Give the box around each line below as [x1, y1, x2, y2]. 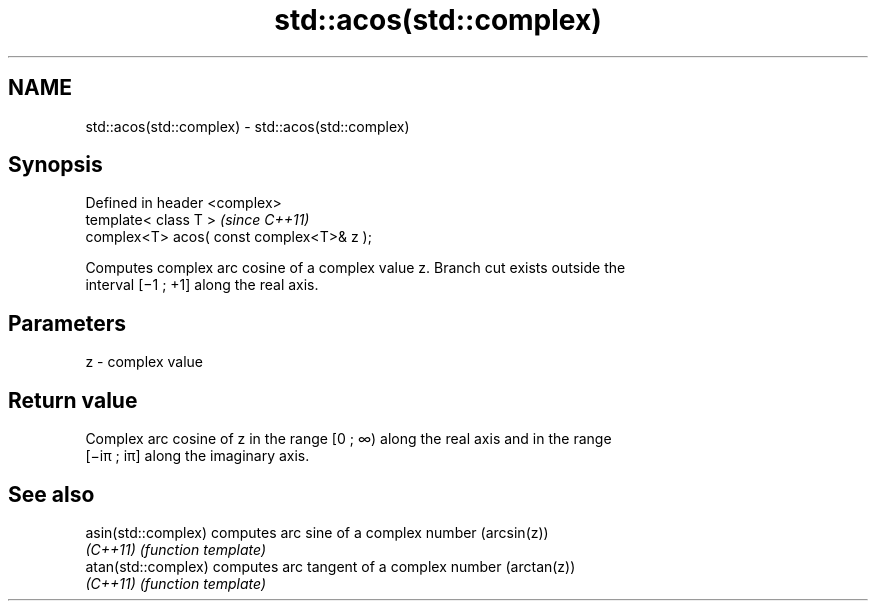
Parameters [8, 310, 126, 336]
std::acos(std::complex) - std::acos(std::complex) [85, 117, 410, 135]
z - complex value [85, 353, 203, 371]
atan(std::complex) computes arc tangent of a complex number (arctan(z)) [85, 557, 576, 575]
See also [8, 481, 95, 507]
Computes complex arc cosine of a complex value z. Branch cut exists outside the [85, 259, 626, 277]
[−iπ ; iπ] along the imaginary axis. [85, 447, 310, 465]
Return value [8, 387, 138, 413]
